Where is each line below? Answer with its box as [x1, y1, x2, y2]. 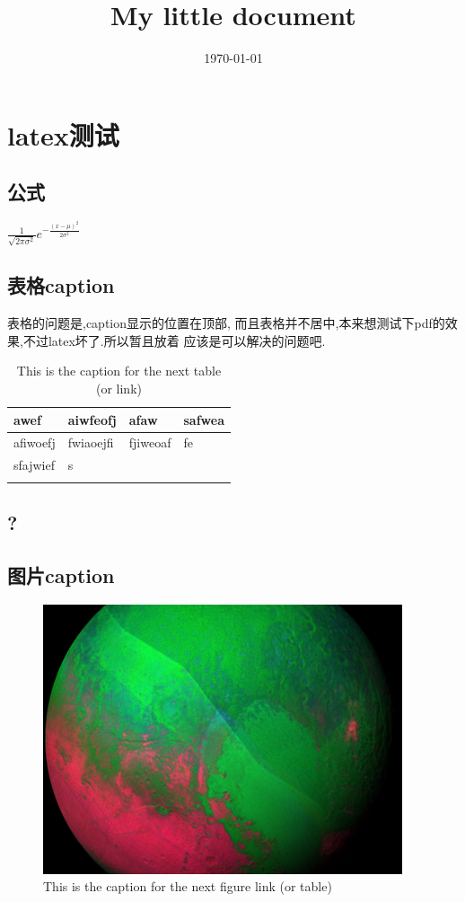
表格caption [7, 271, 115, 299]
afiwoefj [13, 433, 56, 452]
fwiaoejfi [67, 433, 114, 452]
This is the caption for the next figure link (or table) [43, 877, 332, 896]
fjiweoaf [128, 433, 171, 452]
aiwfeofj [67, 410, 117, 429]
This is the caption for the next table [16, 361, 222, 380]
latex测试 [7, 116, 119, 153]
